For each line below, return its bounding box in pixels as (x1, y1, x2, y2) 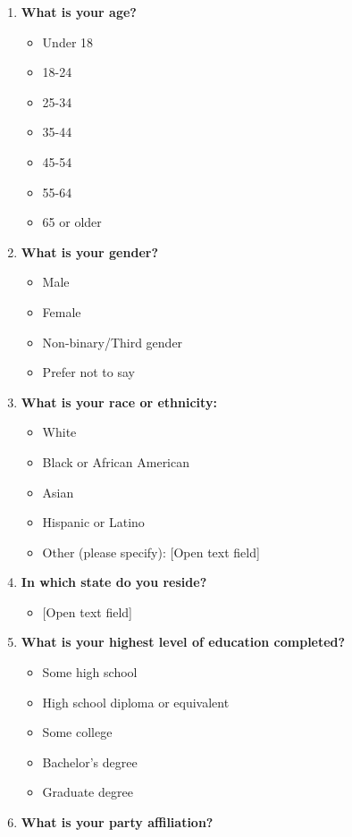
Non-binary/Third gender (42, 332, 183, 351)
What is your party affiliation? (21, 813, 214, 832)
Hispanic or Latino (42, 513, 145, 531)
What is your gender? (21, 242, 158, 261)
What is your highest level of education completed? (21, 632, 346, 651)
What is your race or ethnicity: (21, 392, 217, 411)
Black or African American (42, 452, 190, 471)
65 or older (42, 213, 102, 231)
